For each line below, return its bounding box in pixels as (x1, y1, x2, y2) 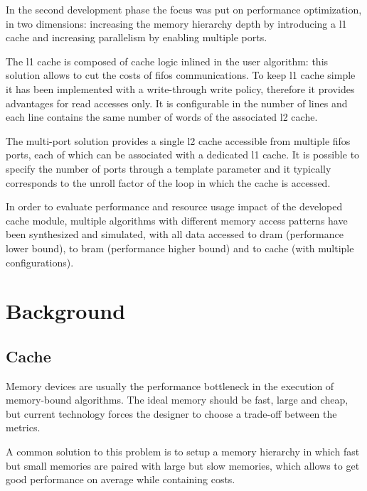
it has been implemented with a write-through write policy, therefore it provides (6, 81, 355, 96)
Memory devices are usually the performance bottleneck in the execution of (6, 378, 334, 393)
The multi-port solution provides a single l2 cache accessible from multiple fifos (6, 133, 351, 148)
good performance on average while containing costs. (6, 472, 235, 487)
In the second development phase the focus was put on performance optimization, (6, 2, 362, 16)
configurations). (6, 254, 74, 269)
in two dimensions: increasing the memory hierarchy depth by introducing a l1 (6, 16, 347, 31)
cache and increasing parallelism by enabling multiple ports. (6, 30, 267, 45)
